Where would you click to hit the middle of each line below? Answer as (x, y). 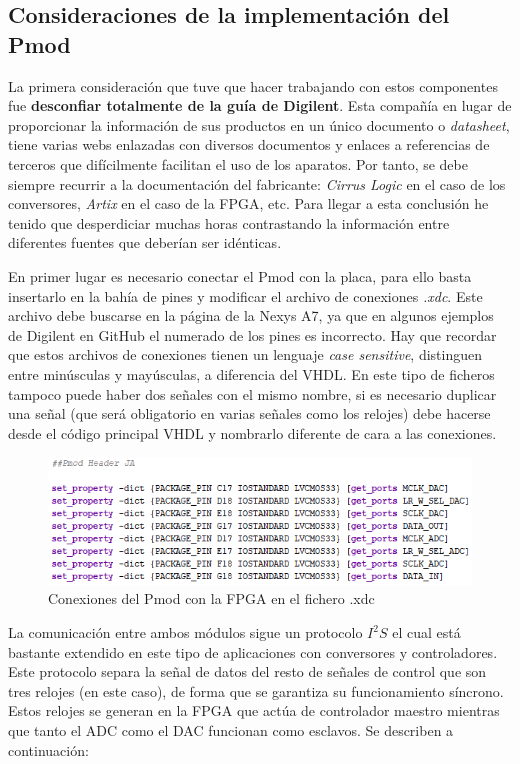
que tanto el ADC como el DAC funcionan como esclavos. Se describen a (231, 730)
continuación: (48, 749)
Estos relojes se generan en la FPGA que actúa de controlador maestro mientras (254, 710)
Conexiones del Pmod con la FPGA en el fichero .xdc (211, 598)
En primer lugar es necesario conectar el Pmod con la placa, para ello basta (240, 275)
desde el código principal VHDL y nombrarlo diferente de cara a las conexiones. (252, 432)
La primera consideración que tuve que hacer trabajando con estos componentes (253, 85)
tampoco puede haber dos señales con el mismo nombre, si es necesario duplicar (252, 393)
